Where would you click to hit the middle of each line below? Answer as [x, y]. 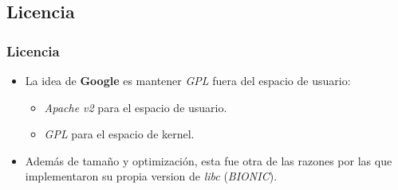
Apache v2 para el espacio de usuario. [136, 107]
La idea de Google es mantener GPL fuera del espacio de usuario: [188, 80]
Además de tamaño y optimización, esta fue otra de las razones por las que [209, 160]
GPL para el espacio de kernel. [119, 134]
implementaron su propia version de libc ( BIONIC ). [151, 176]
